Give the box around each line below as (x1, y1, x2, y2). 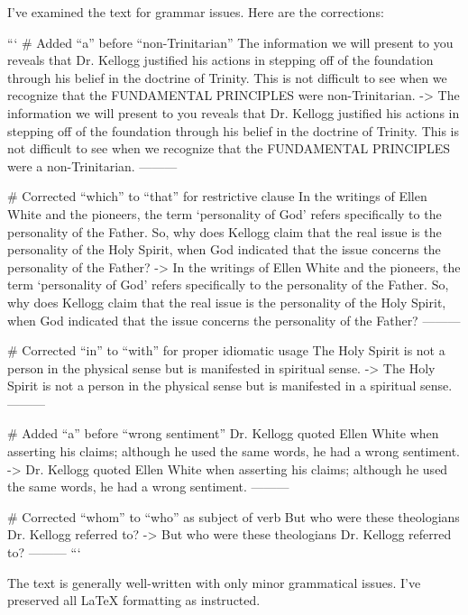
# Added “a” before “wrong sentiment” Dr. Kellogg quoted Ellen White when (7, 424, 439, 443)
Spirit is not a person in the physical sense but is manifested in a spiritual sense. (7, 376, 453, 395)
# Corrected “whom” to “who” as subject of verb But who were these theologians (7, 507, 460, 526)
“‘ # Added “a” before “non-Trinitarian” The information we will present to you (7, 32, 454, 51)
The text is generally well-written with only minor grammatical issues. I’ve (7, 573, 421, 592)
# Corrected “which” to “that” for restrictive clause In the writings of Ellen (7, 187, 427, 206)
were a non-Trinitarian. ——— (7, 156, 178, 175)
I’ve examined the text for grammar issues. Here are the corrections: (7, 3, 384, 21)
